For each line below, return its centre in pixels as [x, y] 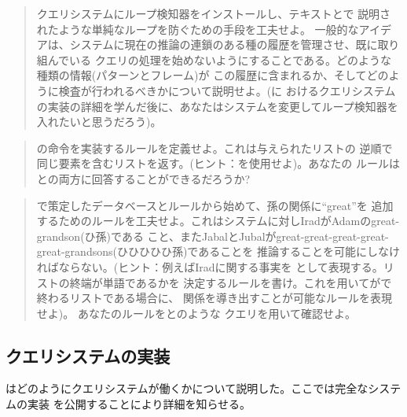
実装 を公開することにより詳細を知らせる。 [139, 404]
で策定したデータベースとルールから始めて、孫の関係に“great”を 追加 [215, 205]
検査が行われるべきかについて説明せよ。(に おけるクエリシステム [227, 90]
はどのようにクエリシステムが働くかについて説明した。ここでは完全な [187, 388]
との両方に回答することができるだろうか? [143, 178]
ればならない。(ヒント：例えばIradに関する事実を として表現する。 [210, 266]
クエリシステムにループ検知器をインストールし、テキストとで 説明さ [214, 13]
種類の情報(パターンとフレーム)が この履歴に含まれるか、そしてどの [213, 75]
